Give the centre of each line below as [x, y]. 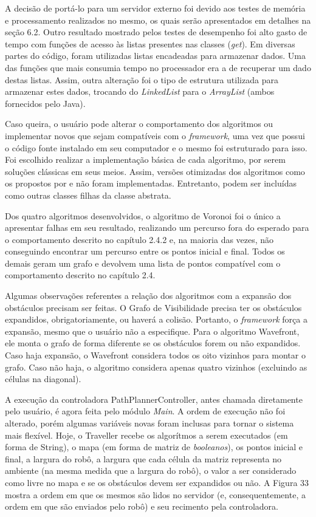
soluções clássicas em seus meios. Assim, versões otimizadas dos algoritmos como [155, 171]
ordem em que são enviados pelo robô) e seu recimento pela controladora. [142, 506]
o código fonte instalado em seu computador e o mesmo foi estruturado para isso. [156, 147]
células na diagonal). [43, 379]
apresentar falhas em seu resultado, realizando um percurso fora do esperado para [157, 228]
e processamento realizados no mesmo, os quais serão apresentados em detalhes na [158, 20]
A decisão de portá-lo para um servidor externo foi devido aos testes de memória [155, 8]
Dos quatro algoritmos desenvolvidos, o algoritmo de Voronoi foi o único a [143, 215]
